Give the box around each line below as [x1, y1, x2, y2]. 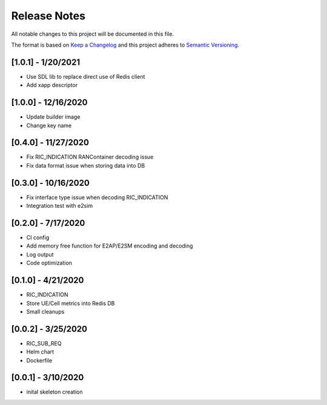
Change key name [26, 122, 72, 129]
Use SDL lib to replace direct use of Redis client [26, 73, 145, 80]
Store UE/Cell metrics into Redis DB [26, 300, 115, 307]
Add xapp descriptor [26, 82, 78, 89]
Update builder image [26, 113, 81, 120]
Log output [26, 251, 54, 258]
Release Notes [11, 9, 86, 22]
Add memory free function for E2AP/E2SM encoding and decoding [26, 242, 193, 249]
